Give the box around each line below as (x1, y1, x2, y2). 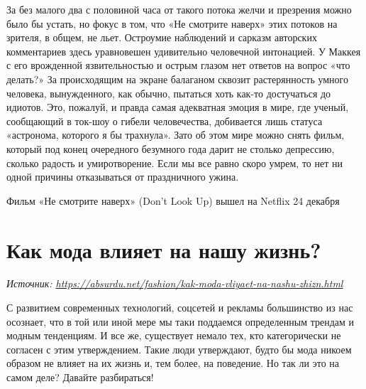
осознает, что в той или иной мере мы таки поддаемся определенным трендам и (6, 314, 355, 329)
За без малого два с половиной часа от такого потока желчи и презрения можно (6, 2, 352, 16)
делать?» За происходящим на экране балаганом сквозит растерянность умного (6, 71, 348, 86)
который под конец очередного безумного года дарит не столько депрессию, (6, 141, 335, 156)
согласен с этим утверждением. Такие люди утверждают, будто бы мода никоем (6, 341, 352, 356)
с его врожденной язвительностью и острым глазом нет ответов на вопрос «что (6, 58, 350, 73)
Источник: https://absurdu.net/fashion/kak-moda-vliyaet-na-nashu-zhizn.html (6, 276, 343, 291)
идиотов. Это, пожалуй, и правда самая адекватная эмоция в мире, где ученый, (6, 100, 349, 114)
